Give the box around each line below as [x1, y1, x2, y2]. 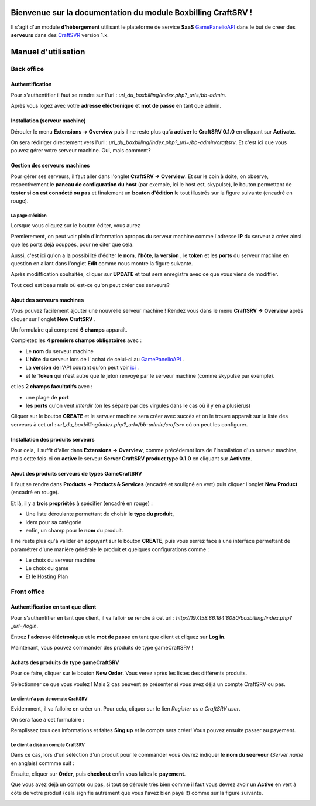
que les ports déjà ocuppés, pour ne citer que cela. [11, 241, 134, 248]
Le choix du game [25, 565, 69, 572]
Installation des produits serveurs [11, 436, 95, 443]
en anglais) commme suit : [11, 759, 75, 767]
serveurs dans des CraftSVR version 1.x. [11, 31, 109, 38]
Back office [11, 64, 44, 73]
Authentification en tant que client [11, 603, 97, 610]
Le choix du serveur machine [25, 556, 96, 563]
